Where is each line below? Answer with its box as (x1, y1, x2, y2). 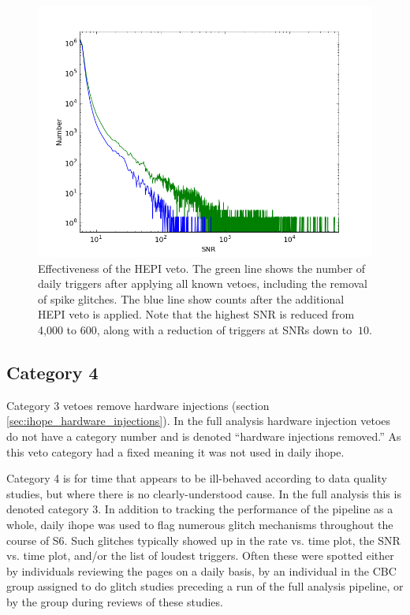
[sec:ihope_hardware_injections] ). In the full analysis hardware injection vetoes (6, 412, 391, 429)
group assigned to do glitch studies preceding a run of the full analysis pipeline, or (6, 578, 404, 594)
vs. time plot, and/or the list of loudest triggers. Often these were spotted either (6, 547, 394, 564)
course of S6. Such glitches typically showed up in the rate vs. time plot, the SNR (6, 531, 401, 548)
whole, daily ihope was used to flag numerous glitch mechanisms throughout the (6, 516, 393, 532)
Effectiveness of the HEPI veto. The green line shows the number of (38, 259, 366, 276)
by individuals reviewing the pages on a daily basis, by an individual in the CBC (6, 562, 397, 579)
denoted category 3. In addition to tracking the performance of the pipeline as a (6, 501, 393, 517)
